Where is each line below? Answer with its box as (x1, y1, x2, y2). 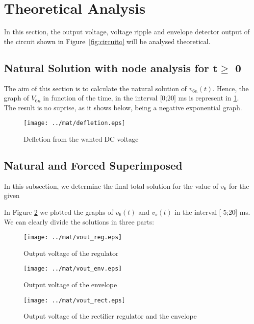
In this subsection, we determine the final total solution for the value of (4, 180, 219, 191)
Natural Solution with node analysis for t (4, 60, 218, 75)
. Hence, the (212, 83, 249, 93)
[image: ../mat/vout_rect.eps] (24, 297, 126, 304)
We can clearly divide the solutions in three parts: (4, 216, 154, 226)
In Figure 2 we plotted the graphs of (4, 206, 113, 217)
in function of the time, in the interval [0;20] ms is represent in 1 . (43, 93, 239, 103)
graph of (4, 93, 29, 103)
